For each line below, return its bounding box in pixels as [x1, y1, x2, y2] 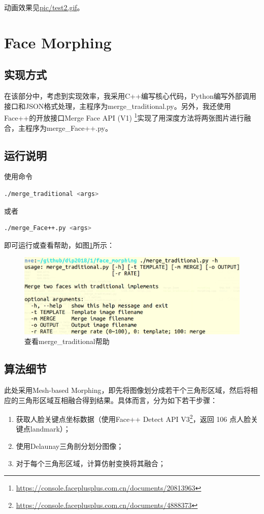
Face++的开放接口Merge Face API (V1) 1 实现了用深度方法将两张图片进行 [4, 111, 244, 123]
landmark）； [30, 423, 71, 434]
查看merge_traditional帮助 [24, 336, 110, 347]
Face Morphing [4, 32, 112, 52]
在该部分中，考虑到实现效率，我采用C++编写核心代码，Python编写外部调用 [4, 91, 256, 101]
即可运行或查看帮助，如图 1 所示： [4, 239, 114, 250]
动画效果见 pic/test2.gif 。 [4, 2, 84, 12]
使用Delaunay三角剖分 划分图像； [16, 441, 124, 451]
